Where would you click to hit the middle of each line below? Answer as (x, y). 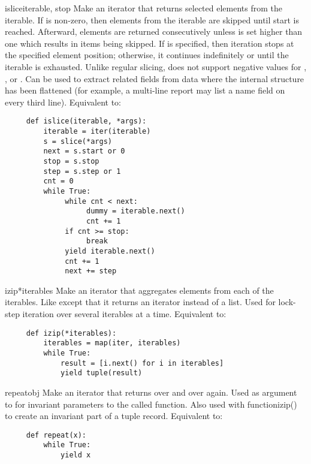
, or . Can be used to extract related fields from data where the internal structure (155, 78)
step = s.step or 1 (82, 171)
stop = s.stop (71, 161)
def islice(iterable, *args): (86, 121)
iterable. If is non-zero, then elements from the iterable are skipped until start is (152, 19)
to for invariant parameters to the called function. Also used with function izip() (151, 404)
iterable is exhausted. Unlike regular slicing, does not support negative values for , (156, 66)
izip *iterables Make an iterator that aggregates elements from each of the (139, 290)
